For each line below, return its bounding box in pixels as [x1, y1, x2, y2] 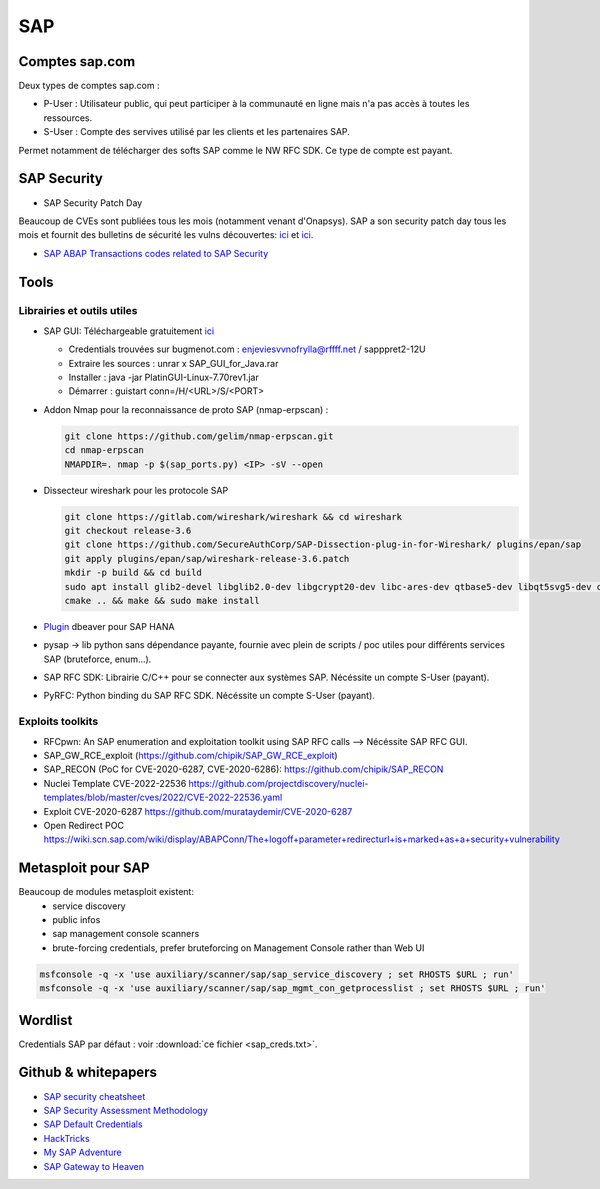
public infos [52, 914, 101, 925]
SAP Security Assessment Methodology [43, 1104, 209, 1116]
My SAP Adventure [43, 1146, 122, 1159]
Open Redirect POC [43, 819, 125, 831]
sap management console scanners [52, 928, 200, 940]
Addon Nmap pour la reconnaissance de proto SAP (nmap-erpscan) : [43, 403, 329, 415]
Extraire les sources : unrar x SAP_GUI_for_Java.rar [68, 357, 279, 369]
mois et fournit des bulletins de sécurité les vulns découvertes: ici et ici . [18, 229, 314, 241]
